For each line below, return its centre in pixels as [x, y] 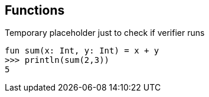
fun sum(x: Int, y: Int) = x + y [82, 51]
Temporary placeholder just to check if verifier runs [105, 33]
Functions [35, 10]
